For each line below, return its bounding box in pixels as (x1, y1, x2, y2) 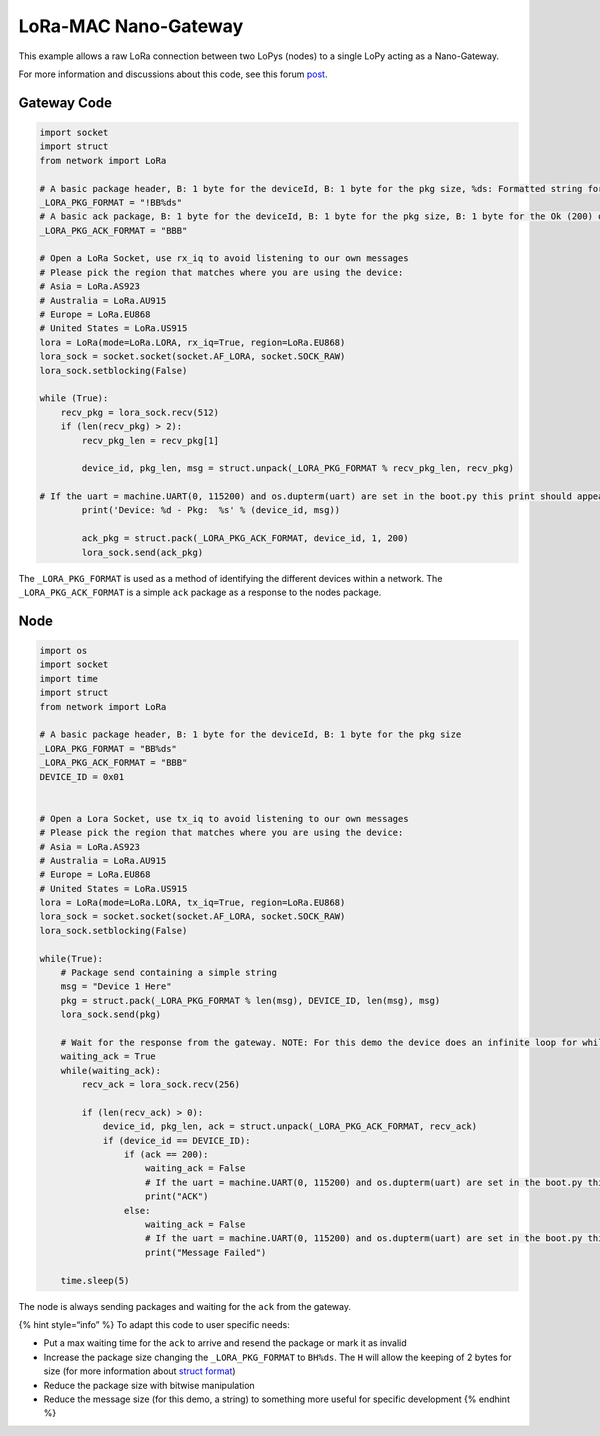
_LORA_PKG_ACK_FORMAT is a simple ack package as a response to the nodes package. (18, 586, 382, 599)
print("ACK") (145, 1191, 209, 1202)
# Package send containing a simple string (60, 967, 277, 979)
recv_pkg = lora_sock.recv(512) (60, 406, 220, 418)
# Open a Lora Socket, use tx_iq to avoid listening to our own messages (39, 813, 409, 824)
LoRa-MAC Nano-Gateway (18, 15, 244, 37)
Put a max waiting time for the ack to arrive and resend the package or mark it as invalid (43, 1337, 407, 1349)
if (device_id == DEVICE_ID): (102, 1135, 251, 1146)
